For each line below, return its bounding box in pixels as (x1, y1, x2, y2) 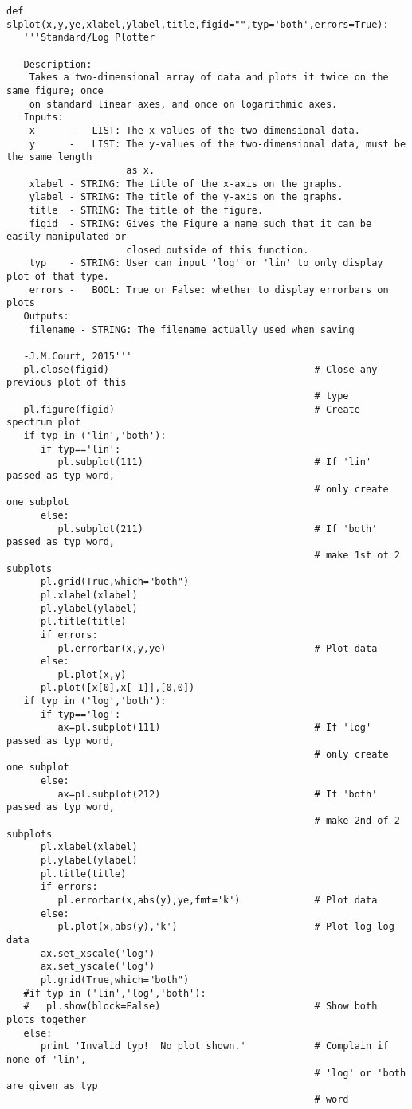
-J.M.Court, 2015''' (23, 351, 132, 362)
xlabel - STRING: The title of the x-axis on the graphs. (29, 178, 343, 190)
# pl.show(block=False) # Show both (23, 1001, 378, 1013)
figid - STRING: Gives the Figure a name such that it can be (29, 217, 372, 229)
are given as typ (6, 1080, 98, 1092)
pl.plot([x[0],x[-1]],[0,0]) (40, 682, 195, 694)
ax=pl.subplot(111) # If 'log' (57, 722, 372, 734)
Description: (23, 58, 92, 70)
